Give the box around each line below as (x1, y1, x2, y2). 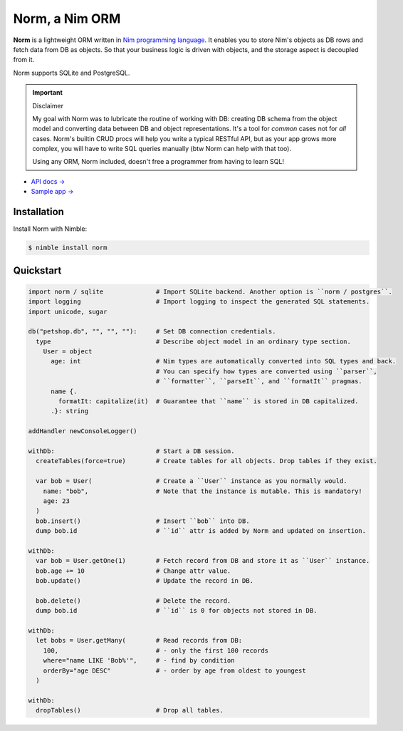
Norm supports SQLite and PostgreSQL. (13, 68, 130, 77)
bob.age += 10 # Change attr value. (36, 566, 231, 575)
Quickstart (13, 264, 62, 276)
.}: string (51, 407, 89, 415)
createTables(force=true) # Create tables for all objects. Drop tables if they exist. (36, 457, 377, 465)
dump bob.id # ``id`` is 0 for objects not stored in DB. (36, 606, 318, 615)
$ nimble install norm (28, 244, 108, 252)
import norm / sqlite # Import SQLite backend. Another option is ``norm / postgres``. (28, 287, 393, 296)
